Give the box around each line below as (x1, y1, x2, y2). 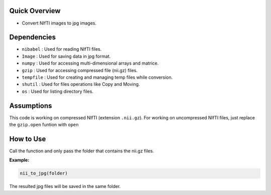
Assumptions (9, 101, 52, 110)
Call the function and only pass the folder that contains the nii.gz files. (9, 148, 154, 154)
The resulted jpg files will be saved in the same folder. (9, 183, 121, 189)
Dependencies (9, 33, 56, 42)
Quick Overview (9, 7, 61, 15)
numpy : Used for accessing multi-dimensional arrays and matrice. (22, 60, 159, 66)
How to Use (9, 134, 46, 143)
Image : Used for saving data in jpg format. (22, 53, 111, 59)
